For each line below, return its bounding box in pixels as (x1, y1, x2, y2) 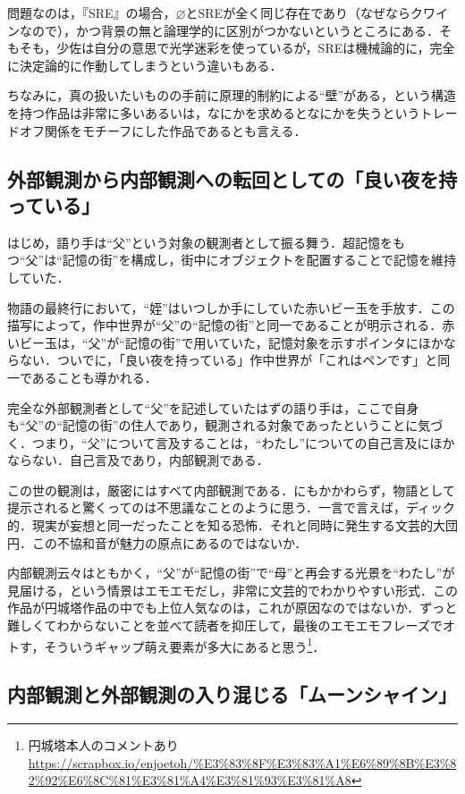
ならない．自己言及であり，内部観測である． (7, 451, 269, 469)
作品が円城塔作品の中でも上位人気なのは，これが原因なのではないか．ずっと (7, 598, 458, 617)
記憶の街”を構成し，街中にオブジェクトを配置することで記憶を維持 (62, 250, 457, 269)
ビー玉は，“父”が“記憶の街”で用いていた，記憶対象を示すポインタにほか (19, 333, 444, 351)
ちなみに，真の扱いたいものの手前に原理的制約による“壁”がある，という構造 (7, 86, 457, 105)
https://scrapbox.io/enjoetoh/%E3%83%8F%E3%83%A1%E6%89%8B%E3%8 (28, 753, 457, 772)
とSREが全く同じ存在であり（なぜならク (185, 4, 424, 21)
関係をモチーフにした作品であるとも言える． (44, 121, 307, 139)
